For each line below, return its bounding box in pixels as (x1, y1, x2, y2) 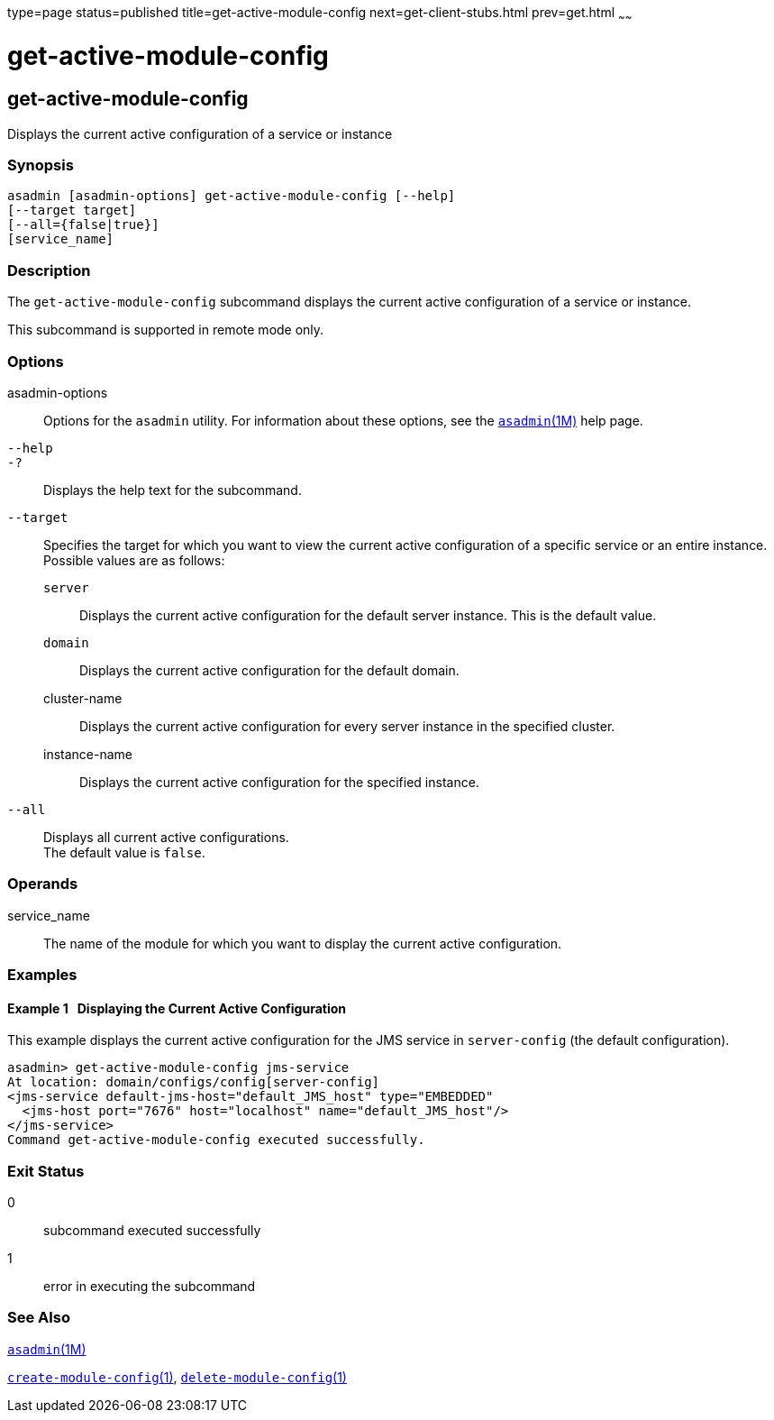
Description (7, 261, 91, 279)
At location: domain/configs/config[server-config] (7, 1075, 380, 1090)
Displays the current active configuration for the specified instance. (79, 774, 479, 790)
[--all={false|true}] (7, 217, 159, 233)
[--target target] (7, 203, 137, 218)
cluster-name (43, 690, 123, 706)
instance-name (43, 746, 132, 762)
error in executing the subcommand (43, 1278, 256, 1295)
